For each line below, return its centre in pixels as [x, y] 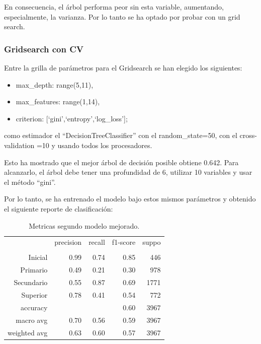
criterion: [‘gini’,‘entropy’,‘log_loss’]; [72, 118]
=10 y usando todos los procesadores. [94, 145]
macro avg [32, 320]
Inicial [38, 257]
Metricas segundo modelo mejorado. [84, 225]
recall [97, 242]
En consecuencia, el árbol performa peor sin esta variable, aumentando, [114, 7]
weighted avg [28, 332]
